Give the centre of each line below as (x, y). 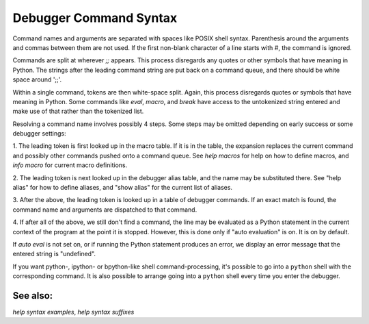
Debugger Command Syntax (95, 18)
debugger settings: (39, 134)
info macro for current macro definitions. (70, 165)
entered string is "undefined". (54, 254)
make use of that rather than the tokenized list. (78, 111)
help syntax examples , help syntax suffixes (73, 312)
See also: (33, 296)
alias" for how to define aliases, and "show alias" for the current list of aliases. (122, 188)
